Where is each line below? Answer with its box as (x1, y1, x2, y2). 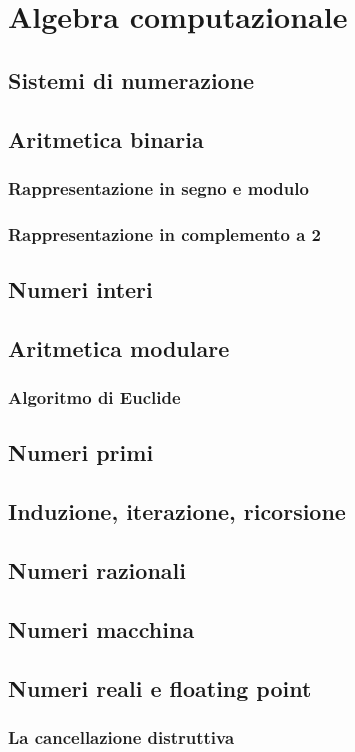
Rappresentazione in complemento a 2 (8, 221, 322, 246)
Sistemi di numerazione (8, 64, 255, 95)
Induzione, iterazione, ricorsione (8, 496, 346, 527)
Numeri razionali (8, 554, 186, 585)
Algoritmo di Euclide (8, 385, 181, 410)
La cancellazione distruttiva (8, 724, 235, 749)
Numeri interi (8, 274, 153, 305)
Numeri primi (8, 437, 154, 468)
